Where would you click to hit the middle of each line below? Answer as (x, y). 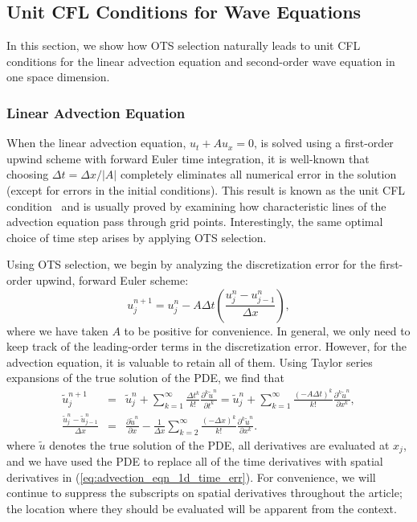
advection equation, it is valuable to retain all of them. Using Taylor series (190, 362)
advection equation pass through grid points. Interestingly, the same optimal (195, 222)
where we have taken (57, 330)
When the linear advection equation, (96, 143)
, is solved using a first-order (323, 143)
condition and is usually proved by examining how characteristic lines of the (196, 206)
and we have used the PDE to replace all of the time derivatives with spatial (195, 461)
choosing (28, 174)
